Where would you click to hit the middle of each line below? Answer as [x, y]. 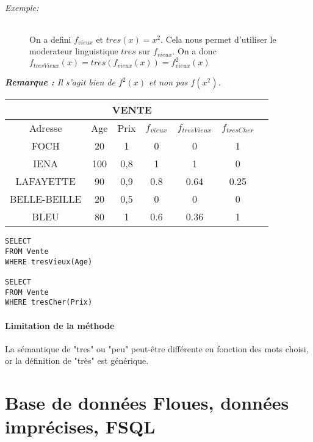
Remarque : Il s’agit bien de [60, 82]
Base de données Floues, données [147, 403]
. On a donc [194, 51]
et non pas [168, 82]
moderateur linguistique [74, 51]
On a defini [50, 39]
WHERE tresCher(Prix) [49, 303]
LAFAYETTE [45, 181]
